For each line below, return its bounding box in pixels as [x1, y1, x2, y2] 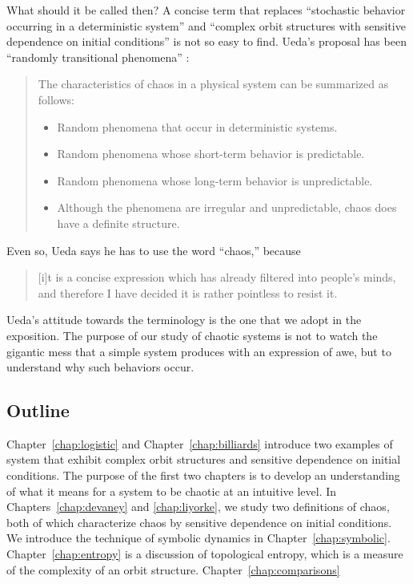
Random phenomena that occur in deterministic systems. [57, 118, 338, 135]
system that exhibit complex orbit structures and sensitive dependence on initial [6, 451, 401, 468]
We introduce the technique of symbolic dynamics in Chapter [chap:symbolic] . [6, 529, 391, 546]
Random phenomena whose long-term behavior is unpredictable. [57, 172, 373, 189]
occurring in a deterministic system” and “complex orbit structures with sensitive [6, 17, 406, 34]
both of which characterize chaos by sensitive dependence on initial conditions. [6, 513, 392, 530]
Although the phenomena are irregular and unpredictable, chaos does [57, 199, 397, 216]
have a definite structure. [57, 214, 180, 231]
